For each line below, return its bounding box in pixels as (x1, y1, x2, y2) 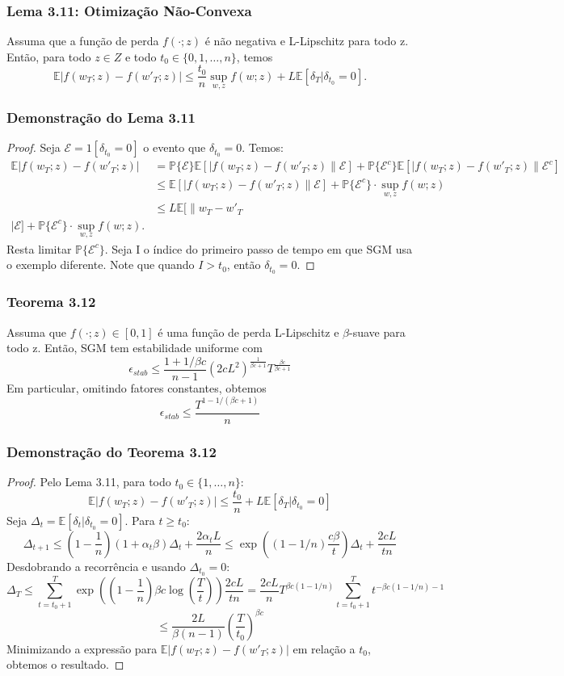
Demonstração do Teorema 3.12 (6, 441, 217, 461)
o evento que (143, 139, 206, 156)
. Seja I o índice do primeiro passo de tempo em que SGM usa (104, 240, 412, 257)
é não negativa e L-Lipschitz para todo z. (204, 32, 409, 49)
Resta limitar (6, 240, 72, 257)
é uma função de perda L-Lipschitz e (158, 323, 339, 340)
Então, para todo (6, 48, 91, 65)
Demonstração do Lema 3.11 (6, 107, 196, 128)
